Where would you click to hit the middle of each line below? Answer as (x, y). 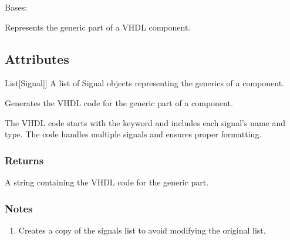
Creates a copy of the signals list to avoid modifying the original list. (142, 230)
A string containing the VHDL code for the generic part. (107, 182)
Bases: (16, 7)
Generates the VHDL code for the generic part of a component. (119, 102)
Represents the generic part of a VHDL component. (98, 27)
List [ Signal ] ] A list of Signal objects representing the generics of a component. (144, 83)
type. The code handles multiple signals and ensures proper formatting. (133, 134)
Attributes (37, 58)
